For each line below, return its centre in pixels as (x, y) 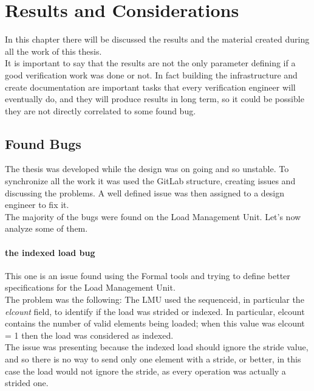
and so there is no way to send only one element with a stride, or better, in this (153, 359)
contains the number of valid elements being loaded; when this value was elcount (155, 323)
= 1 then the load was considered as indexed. (89, 335)
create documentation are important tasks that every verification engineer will (150, 87)
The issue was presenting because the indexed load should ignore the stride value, (157, 347)
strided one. (27, 383)
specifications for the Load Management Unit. (90, 287)
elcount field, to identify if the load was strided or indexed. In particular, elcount (155, 311)
